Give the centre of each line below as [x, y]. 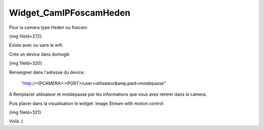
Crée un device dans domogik [39, 54]
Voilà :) [16, 121]
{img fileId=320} [26, 63]
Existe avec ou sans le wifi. [36, 45]
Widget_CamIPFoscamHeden [70, 13]
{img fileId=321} [25, 112]
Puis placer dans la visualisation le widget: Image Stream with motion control [86, 103]
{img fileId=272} [25, 36]
